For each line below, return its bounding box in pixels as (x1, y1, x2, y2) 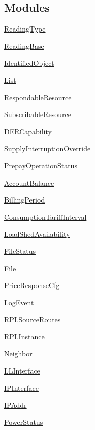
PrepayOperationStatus (4, 160, 77, 170)
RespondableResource (4, 92, 72, 102)
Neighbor (4, 348, 33, 359)
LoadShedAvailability (4, 228, 70, 239)
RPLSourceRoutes (4, 314, 61, 325)
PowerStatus (4, 416, 43, 427)
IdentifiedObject (4, 58, 54, 68)
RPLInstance (4, 331, 45, 341)
